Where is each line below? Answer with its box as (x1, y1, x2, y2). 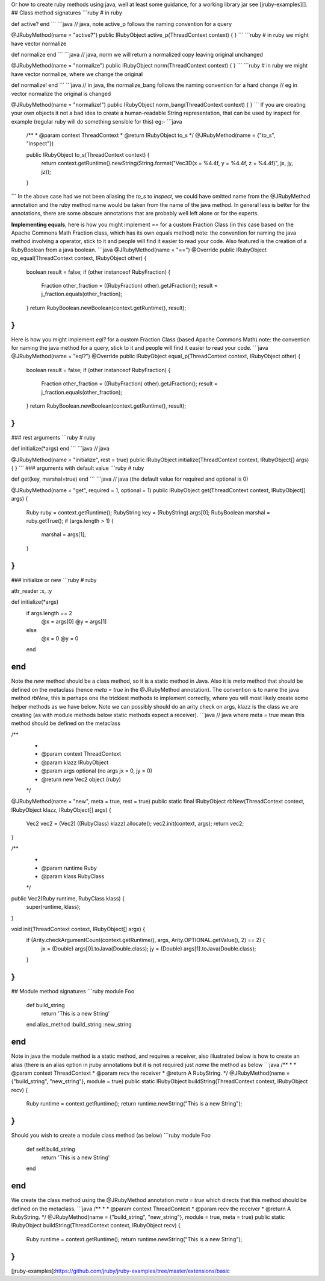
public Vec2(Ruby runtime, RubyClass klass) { (11, 894, 125, 902)
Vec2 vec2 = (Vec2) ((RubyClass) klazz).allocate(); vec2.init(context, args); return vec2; (26, 820, 244, 827)
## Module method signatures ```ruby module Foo (11, 988, 135, 995)
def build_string (26, 1001, 66, 1008)
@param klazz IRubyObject (41, 759, 109, 766)
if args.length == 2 (26, 609, 72, 616)
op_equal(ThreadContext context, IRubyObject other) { (11, 255, 147, 262)
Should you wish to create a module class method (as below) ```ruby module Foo (11, 1131, 211, 1139)
